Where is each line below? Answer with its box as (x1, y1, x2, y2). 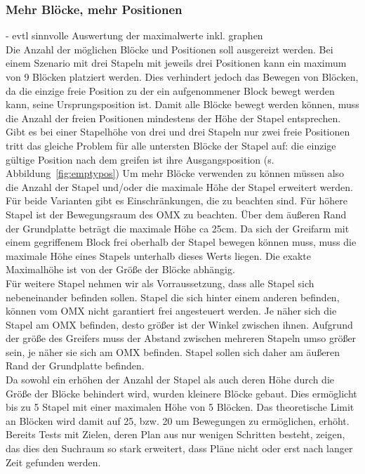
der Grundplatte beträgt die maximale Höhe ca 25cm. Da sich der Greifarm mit (6, 220, 350, 235)
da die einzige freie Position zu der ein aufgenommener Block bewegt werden (6, 83, 335, 98)
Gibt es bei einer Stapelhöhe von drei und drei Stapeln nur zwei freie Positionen (6, 124, 350, 139)
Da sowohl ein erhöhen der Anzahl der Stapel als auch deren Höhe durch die (6, 372, 334, 387)
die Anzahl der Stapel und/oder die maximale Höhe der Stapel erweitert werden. (6, 179, 353, 194)
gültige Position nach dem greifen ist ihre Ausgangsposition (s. (6, 152, 274, 166)
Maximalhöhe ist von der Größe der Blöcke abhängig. (6, 262, 235, 277)
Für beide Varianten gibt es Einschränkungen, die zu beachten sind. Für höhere (6, 193, 347, 208)
